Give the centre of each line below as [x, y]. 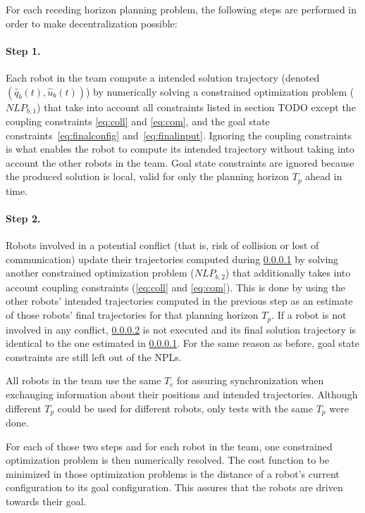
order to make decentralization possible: [92, 23]
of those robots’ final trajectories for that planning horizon [132, 315]
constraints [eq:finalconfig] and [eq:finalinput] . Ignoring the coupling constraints [179, 135]
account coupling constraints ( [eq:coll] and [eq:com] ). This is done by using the [175, 287]
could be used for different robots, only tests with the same [185, 408]
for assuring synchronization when [250, 380]
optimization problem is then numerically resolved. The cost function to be [168, 460]
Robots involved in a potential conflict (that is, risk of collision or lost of [162, 245]
